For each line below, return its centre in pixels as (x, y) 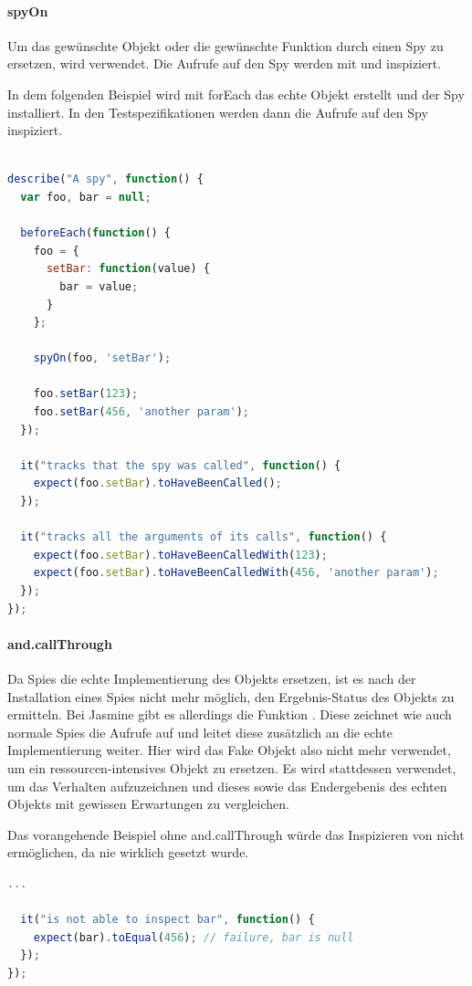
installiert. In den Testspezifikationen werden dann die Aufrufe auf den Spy (218, 112)
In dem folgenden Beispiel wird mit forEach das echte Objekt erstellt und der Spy (236, 94)
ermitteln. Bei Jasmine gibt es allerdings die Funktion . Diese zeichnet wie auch (230, 714)
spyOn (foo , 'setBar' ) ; (102, 358)
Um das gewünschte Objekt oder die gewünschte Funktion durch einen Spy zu (226, 45)
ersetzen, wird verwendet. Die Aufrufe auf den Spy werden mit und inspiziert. (225, 63)
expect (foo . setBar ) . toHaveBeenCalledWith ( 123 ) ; (180, 555)
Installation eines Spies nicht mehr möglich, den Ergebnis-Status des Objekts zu (231, 696)
